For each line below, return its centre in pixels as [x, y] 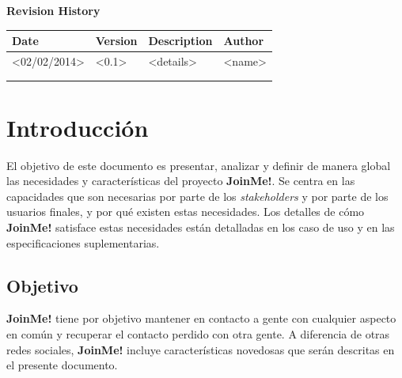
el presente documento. [62, 365]
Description [180, 41]
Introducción [78, 127]
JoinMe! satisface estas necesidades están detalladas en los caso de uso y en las [201, 227]
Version [116, 41]
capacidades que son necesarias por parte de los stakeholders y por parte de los [197, 196]
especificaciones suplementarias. [83, 242]
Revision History [53, 10]
